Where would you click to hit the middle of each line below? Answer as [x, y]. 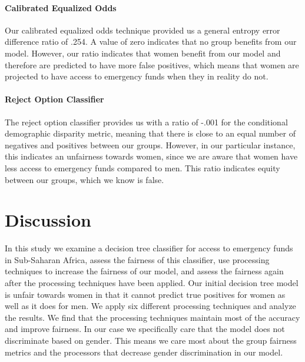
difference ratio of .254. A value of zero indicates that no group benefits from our [151, 41]
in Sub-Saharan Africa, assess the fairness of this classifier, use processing [137, 259]
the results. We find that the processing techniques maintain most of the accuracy [152, 317]
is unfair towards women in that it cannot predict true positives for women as [145, 294]
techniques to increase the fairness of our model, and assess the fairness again [144, 271]
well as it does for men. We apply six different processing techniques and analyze [150, 306]
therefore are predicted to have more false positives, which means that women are [152, 64]
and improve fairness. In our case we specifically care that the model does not [145, 329]
